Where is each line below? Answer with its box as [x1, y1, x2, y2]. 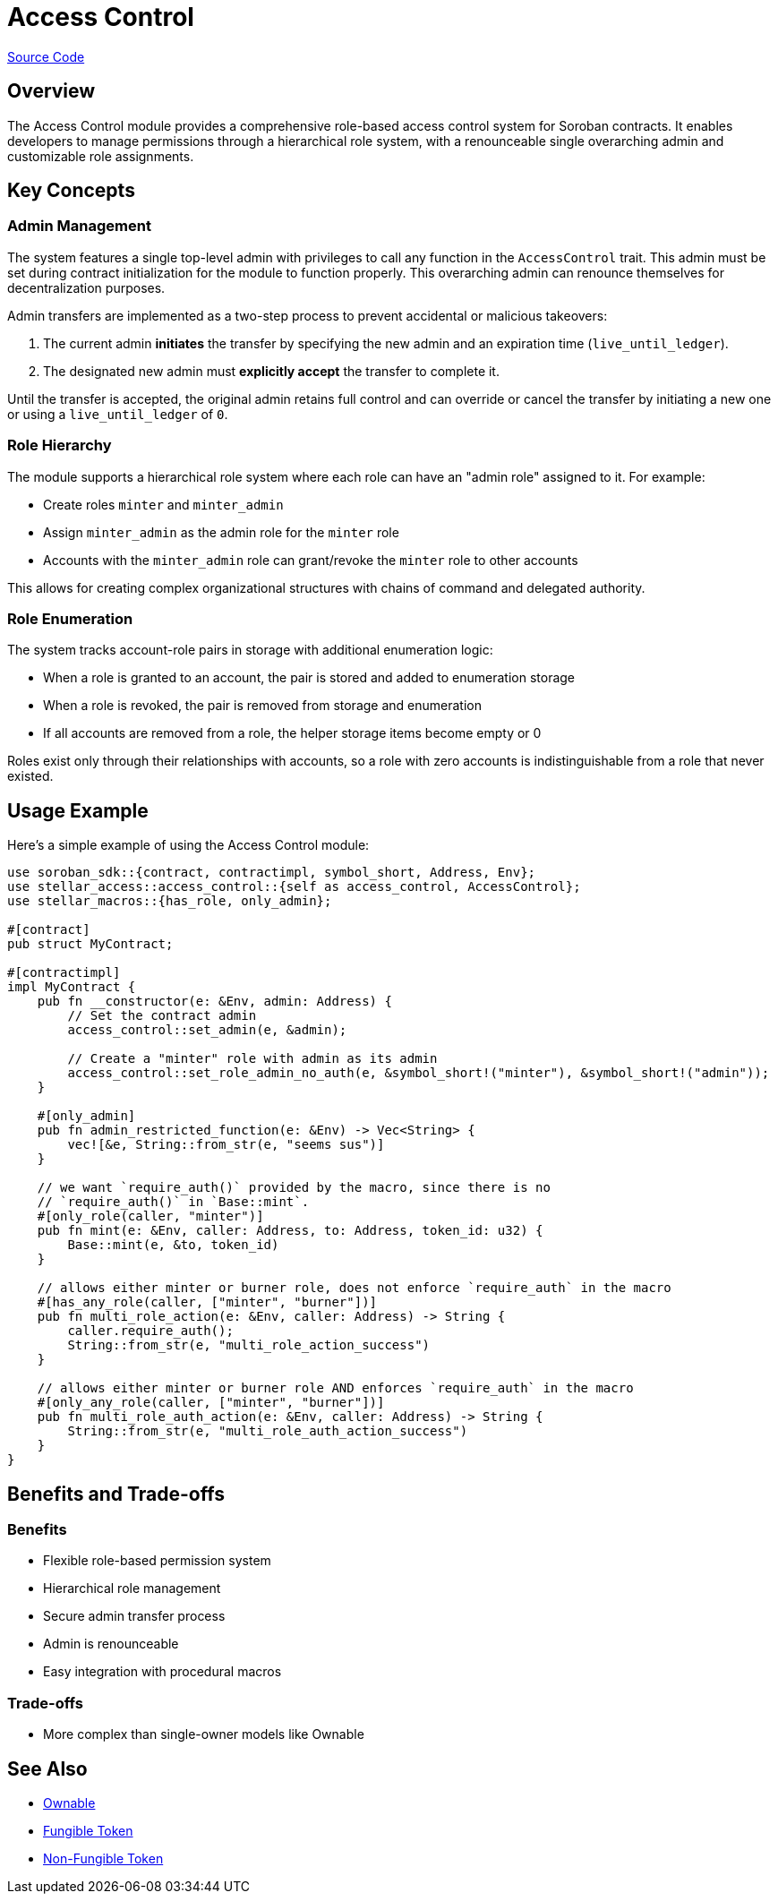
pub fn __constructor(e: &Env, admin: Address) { [37, 994, 392, 1009]
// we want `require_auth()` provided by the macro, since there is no [37, 1180, 551, 1195]
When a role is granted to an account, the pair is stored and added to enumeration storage [43, 670, 576, 686]
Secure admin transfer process [43, 1608, 226, 1624]
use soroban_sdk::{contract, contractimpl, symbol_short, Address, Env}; [7, 865, 536, 880]
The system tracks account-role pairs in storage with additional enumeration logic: [7, 642, 493, 658]
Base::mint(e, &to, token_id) [67, 1237, 279, 1253]
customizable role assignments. [7, 148, 194, 164]
